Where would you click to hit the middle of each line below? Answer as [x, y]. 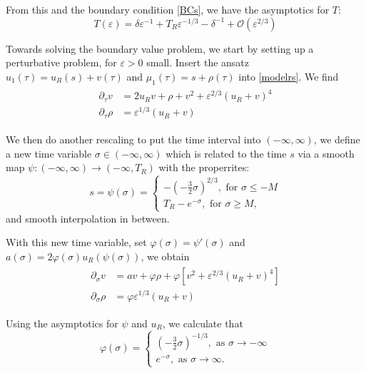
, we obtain [165, 256]
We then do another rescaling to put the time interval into [133, 139]
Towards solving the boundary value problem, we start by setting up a [160, 48]
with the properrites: [204, 167]
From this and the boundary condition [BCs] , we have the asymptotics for [168, 9]
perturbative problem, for [61, 62]
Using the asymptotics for [62, 323]
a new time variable [49, 153]
